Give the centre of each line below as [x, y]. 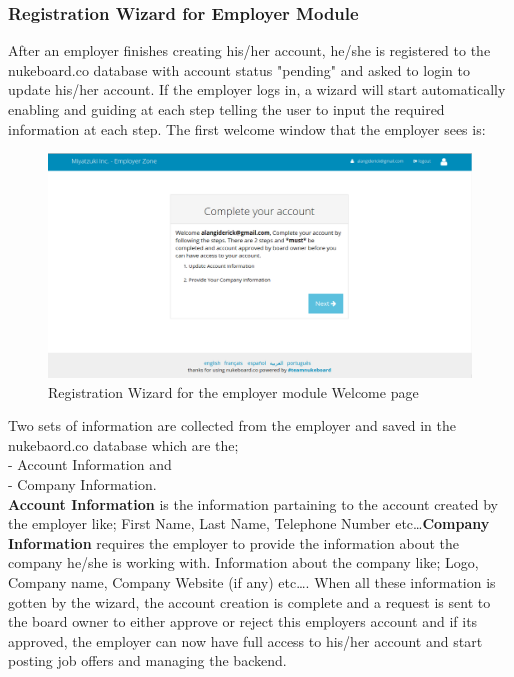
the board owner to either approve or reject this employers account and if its [243, 621]
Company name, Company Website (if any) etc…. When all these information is [252, 581]
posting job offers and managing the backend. [147, 660]
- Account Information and [90, 464]
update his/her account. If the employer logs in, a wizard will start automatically [257, 89]
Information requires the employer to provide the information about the [234, 542]
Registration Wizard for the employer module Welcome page [233, 391]
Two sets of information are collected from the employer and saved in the [232, 425]
